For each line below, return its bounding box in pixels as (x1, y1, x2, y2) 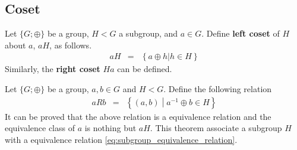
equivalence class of (5, 122, 75, 134)
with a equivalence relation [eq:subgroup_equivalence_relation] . (5, 133, 238, 145)
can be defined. (117, 63, 172, 75)
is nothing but (84, 122, 137, 134)
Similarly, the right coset (5, 63, 100, 75)
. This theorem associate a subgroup (150, 122, 282, 134)
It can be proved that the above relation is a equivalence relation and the (5, 110, 271, 122)
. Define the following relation (163, 83, 272, 95)
